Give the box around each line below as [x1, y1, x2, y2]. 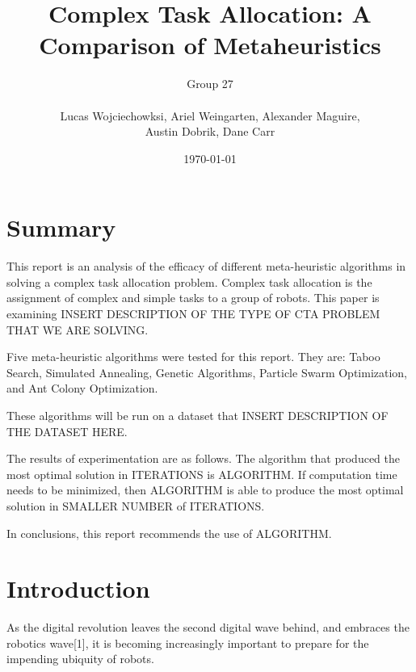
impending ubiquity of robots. [6, 650, 154, 667]
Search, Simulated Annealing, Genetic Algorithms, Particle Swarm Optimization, [6, 363, 408, 380]
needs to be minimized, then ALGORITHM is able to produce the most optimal [6, 481, 404, 498]
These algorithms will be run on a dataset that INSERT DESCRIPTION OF [6, 406, 389, 423]
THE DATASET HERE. [6, 422, 128, 439]
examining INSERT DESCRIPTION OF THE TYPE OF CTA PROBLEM [6, 305, 380, 321]
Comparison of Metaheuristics [39, 28, 381, 61]
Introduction [6, 572, 150, 605]
